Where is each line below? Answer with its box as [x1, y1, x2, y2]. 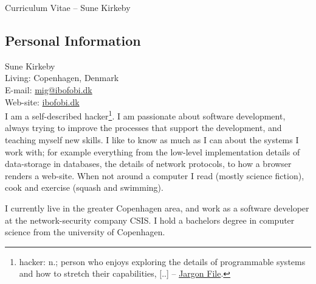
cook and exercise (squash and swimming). [5, 181, 163, 194]
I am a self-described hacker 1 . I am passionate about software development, [5, 108, 286, 122]
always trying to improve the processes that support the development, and [5, 121, 282, 134]
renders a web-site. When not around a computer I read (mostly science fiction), [5, 169, 304, 182]
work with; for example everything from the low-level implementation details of [5, 145, 300, 158]
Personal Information [5, 30, 141, 49]
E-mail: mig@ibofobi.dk [5, 83, 92, 96]
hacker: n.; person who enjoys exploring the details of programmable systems [19, 255, 306, 268]
